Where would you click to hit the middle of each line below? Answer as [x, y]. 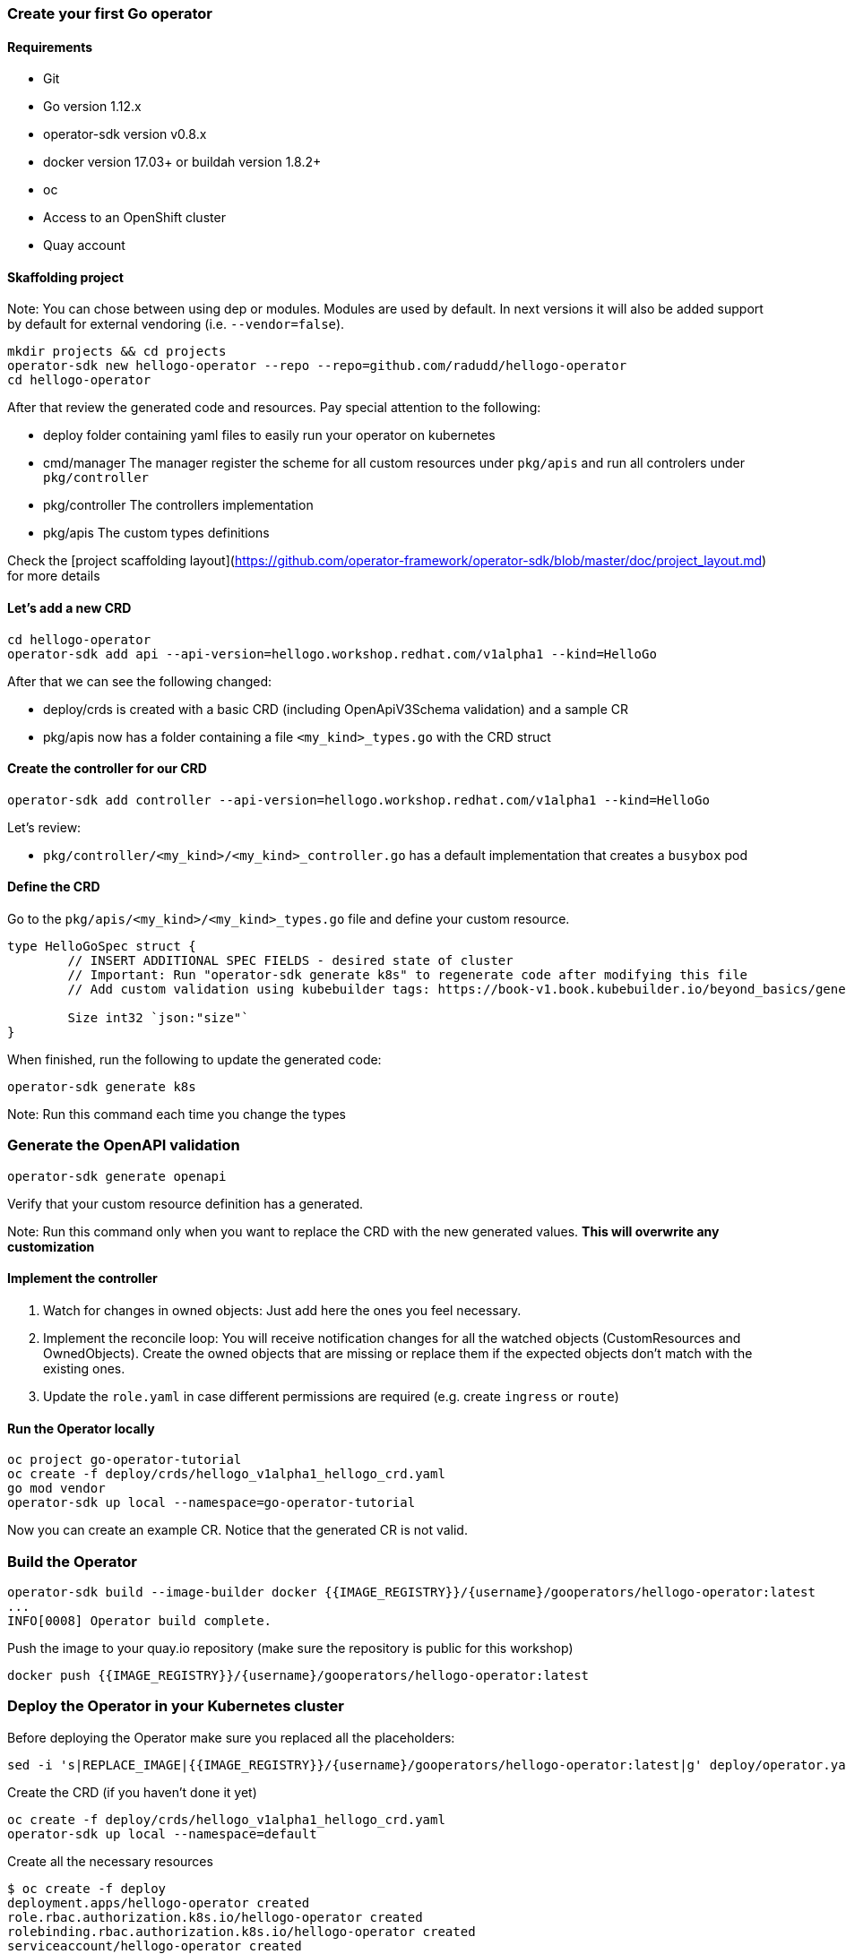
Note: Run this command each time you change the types [177, 1115]
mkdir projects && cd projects [117, 352]
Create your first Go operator [110, 13]
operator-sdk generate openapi [117, 1176]
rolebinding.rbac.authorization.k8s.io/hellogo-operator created [242, 1931]
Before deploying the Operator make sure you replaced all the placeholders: [231, 1737]
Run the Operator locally [81, 1428]
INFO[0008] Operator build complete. [140, 1621]
